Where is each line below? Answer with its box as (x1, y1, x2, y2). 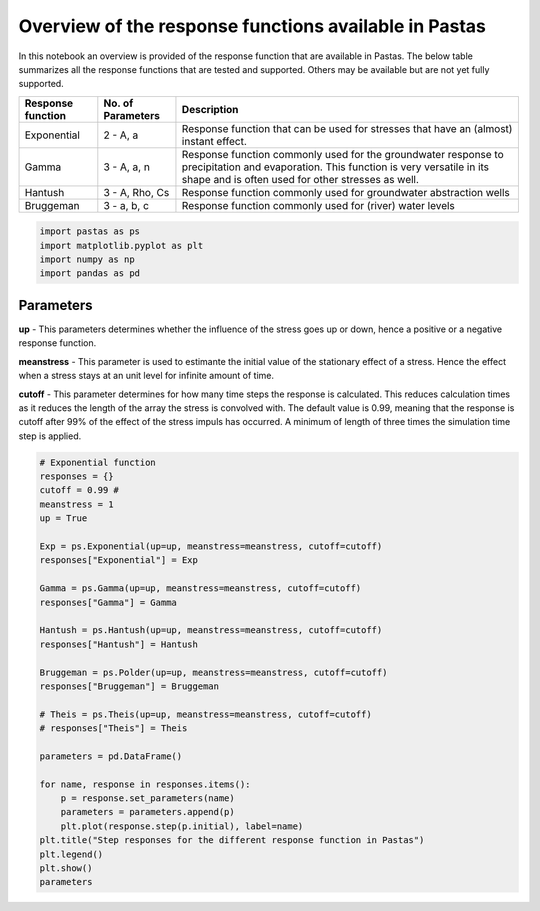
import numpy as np (39, 254, 135, 265)
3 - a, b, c (103, 198, 150, 212)
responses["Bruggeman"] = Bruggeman (39, 680, 220, 692)
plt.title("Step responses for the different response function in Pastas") (39, 835, 425, 846)
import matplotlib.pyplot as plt (39, 240, 204, 251)
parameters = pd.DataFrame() (39, 750, 183, 762)
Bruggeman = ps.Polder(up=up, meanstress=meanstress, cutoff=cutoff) (39, 666, 388, 678)
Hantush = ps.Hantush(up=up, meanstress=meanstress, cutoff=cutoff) (39, 625, 383, 636)
